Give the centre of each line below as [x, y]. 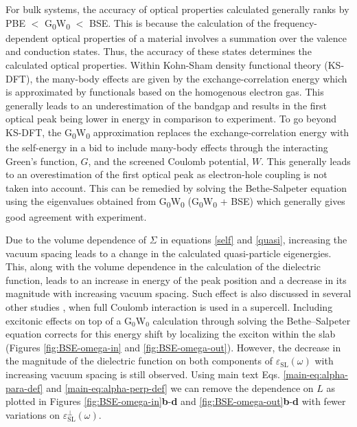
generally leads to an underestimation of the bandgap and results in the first [166, 105]
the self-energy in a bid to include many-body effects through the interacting [167, 147]
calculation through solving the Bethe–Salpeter [252, 320]
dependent [27, 37]
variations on [33, 414]
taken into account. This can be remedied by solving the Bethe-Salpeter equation [176, 187]
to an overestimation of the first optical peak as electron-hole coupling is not [166, 174]
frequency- [296, 22]
